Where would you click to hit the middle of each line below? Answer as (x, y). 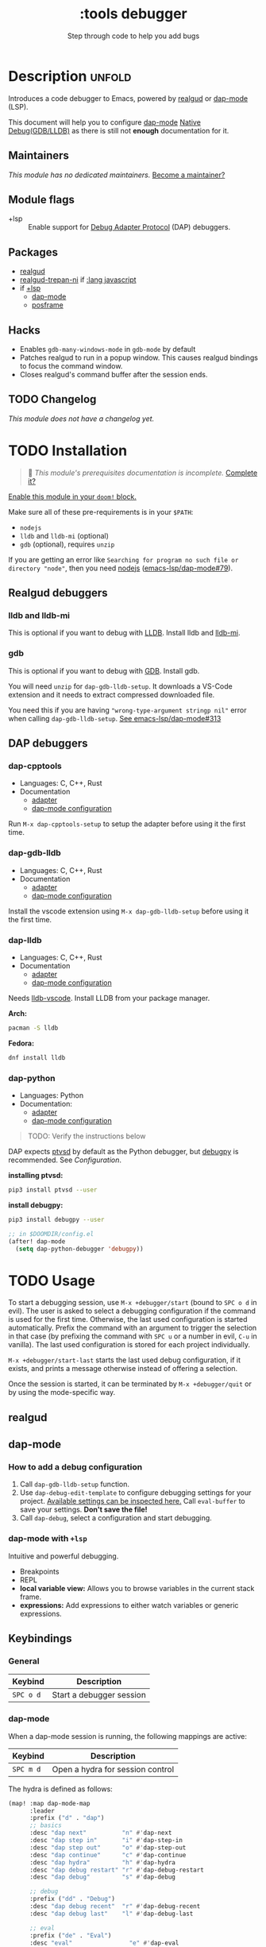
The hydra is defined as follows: (60, 1789)
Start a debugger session (99, 1695)
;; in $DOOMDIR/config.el (51, 1234)
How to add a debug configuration (75, 1467)
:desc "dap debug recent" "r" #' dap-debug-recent (115, 1906)
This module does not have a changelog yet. (81, 419)
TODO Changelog (52, 399)
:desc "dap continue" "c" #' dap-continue (108, 1855)
